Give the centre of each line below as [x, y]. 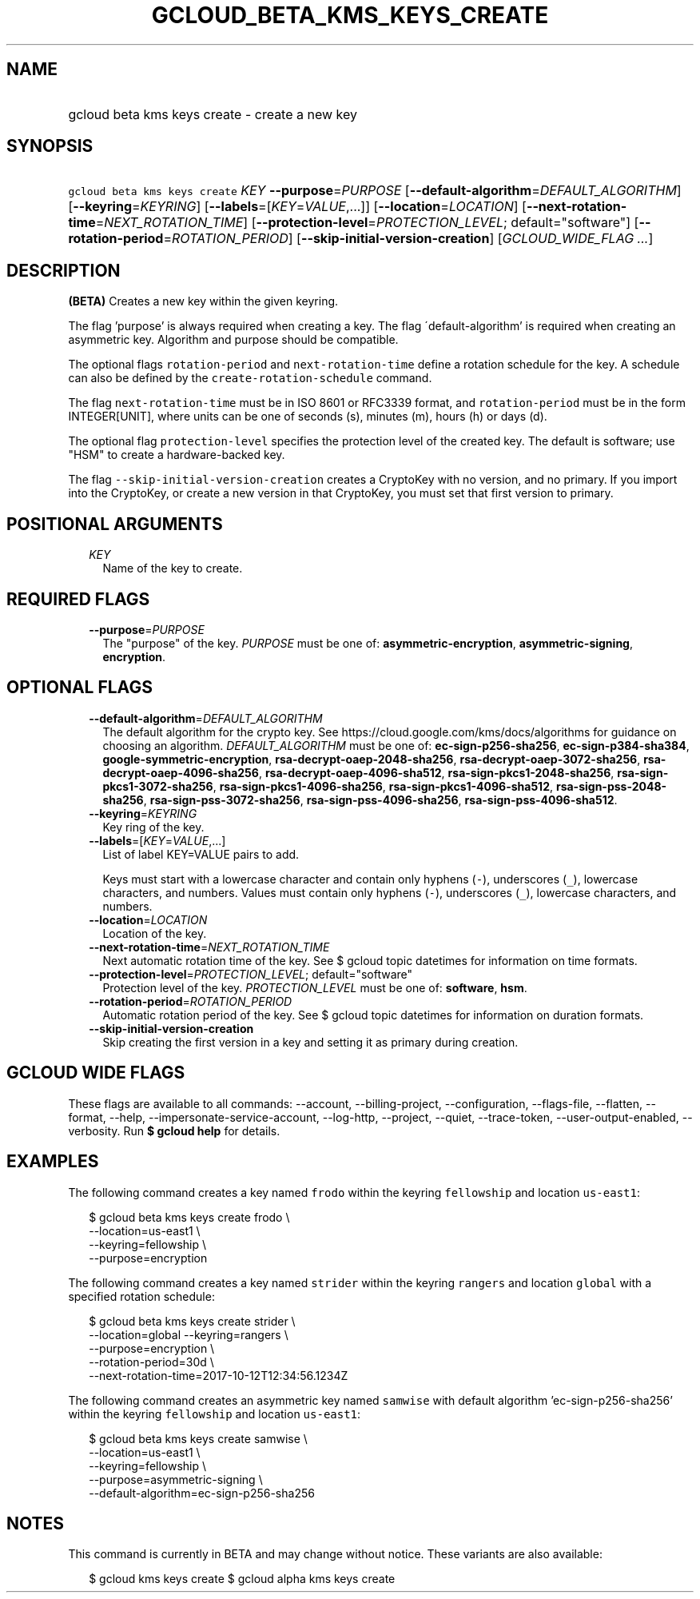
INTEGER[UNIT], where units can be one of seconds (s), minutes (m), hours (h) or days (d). [308, 417]
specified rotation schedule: [141, 1296]
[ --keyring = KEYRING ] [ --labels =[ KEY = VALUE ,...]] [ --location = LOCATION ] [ [297, 207]
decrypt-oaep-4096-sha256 [181, 772]
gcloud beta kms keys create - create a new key [213, 114]
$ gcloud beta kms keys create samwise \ [198, 1438]
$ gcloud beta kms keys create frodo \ [189, 1217]
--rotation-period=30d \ [151, 1362]
